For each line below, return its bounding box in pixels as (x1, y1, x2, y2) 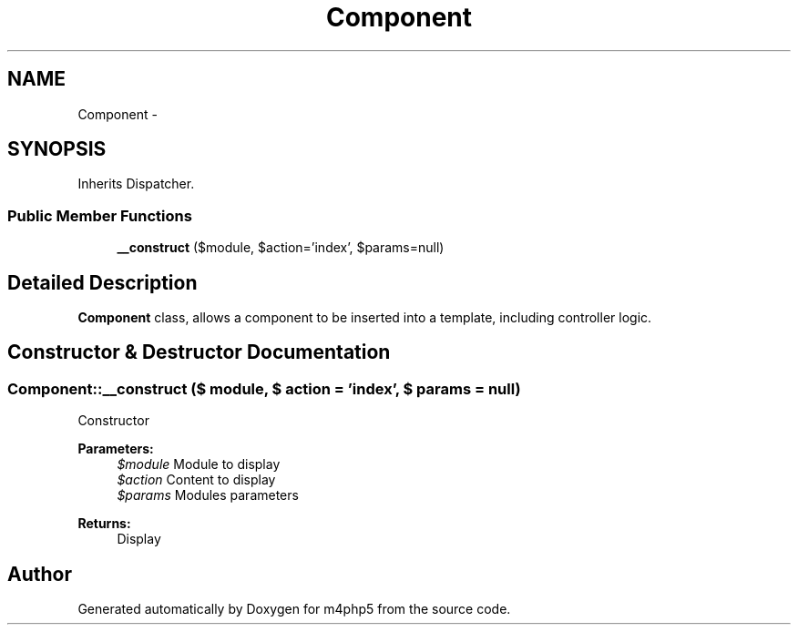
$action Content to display (117, 472, 276, 488)
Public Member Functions (7, 206, 192, 225)
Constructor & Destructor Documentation (7, 341, 391, 364)
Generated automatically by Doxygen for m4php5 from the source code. (77, 601, 511, 617)
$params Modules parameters (117, 487, 299, 504)
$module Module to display (117, 456, 281, 473)
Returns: (77, 515, 131, 532)
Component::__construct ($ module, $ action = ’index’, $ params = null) (7, 379, 521, 398)
